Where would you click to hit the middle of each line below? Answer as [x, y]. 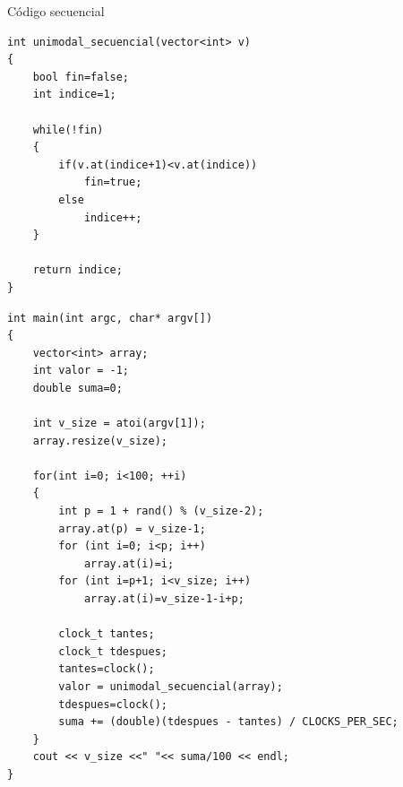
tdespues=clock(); [113, 704]
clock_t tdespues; [113, 651]
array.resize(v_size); [100, 441]
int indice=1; [74, 95]
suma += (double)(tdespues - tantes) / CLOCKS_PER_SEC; [228, 722]
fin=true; [113, 182]
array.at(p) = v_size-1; [132, 528]
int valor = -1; [81, 371]
